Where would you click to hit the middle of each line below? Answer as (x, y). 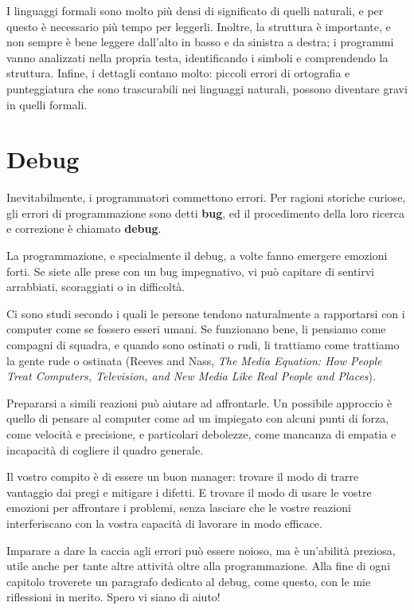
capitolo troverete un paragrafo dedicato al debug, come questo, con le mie (189, 581)
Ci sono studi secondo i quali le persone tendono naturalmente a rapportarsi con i (206, 313)
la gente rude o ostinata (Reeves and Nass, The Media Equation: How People (194, 360)
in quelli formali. (47, 104)
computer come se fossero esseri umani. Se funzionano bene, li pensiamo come (196, 329)
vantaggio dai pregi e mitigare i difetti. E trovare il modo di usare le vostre (189, 492)
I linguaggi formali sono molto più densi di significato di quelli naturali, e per (195, 10)
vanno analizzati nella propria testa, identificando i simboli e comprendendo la (197, 57)
